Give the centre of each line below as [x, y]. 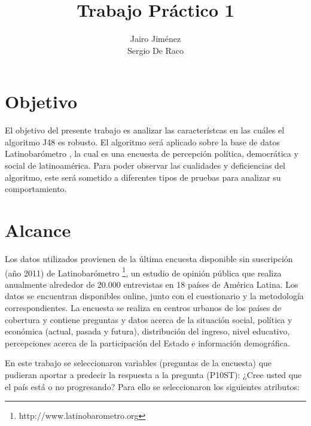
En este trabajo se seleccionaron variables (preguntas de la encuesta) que [138, 363]
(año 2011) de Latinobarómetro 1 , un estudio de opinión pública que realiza [143, 272]
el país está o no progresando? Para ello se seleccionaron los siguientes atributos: [152, 386]
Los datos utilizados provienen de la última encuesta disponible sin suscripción [149, 258]
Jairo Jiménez [155, 39]
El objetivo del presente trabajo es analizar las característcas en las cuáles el [145, 130]
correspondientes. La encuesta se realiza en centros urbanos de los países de [143, 307]
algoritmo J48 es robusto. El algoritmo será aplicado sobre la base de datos [142, 142]
